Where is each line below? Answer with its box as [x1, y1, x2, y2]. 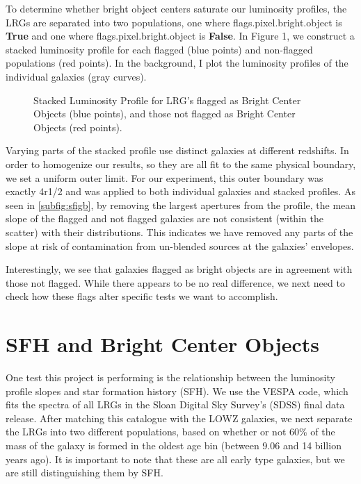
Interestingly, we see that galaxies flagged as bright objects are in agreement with [6, 262, 353, 276]
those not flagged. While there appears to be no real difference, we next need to [6, 275, 345, 290]
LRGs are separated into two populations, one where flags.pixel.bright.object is [6, 15, 342, 29]
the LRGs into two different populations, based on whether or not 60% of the [6, 424, 335, 439]
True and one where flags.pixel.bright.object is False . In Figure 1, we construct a [6, 28, 355, 43]
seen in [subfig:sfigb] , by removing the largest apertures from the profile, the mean [6, 197, 356, 212]
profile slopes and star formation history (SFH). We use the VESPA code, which [6, 383, 348, 398]
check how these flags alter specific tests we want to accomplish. [6, 289, 278, 303]
